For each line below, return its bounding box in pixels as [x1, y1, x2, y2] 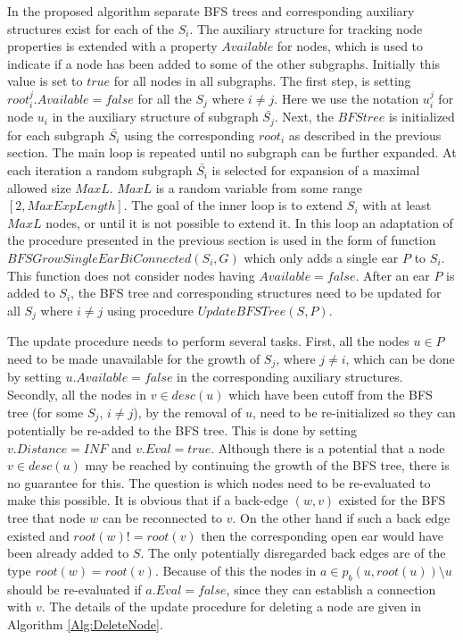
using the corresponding [124, 125, 255, 144]
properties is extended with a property [7, 37, 218, 55]
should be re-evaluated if [7, 579, 142, 598]
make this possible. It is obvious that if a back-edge [7, 491, 288, 509]
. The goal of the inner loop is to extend [123, 196, 343, 215]
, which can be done [345, 349, 455, 367]
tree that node [7, 508, 86, 526]
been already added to [7, 543, 129, 562]
